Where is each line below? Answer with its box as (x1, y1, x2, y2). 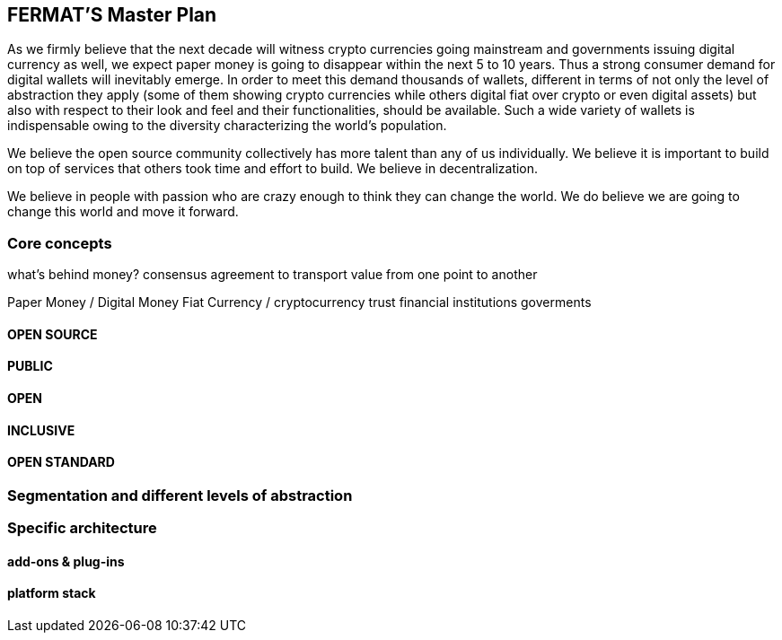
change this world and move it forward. (7, 204, 239, 220)
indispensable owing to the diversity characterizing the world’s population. (7, 118, 447, 134)
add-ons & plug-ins (7, 553, 125, 569)
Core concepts (7, 233, 112, 252)
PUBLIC (7, 358, 53, 374)
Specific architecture (7, 519, 157, 538)
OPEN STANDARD (7, 454, 115, 470)
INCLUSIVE (7, 422, 75, 438)
